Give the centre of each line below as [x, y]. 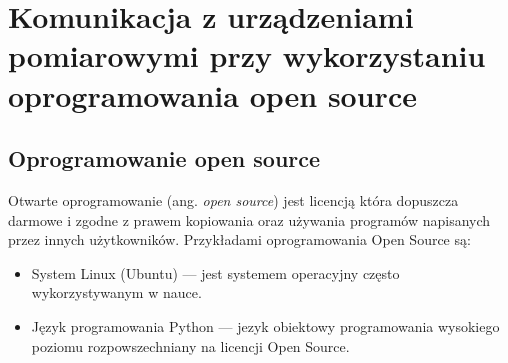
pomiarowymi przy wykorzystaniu [247, 55]
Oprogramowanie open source [164, 158]
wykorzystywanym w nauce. [116, 292]
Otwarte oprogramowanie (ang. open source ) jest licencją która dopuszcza [233, 199]
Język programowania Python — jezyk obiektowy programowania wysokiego [265, 325]
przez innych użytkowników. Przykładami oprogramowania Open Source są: [239, 239]
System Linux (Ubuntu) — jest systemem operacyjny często [215, 272]
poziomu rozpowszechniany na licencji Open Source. [190, 345]
